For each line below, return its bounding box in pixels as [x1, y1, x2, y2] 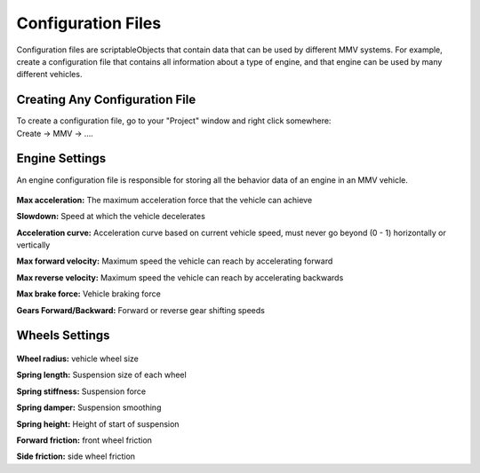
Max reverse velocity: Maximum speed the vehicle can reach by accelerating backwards [16, 272, 344, 283]
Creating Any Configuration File [16, 92, 196, 107]
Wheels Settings [16, 328, 110, 343]
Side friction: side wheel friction [16, 451, 136, 461]
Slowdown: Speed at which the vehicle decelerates [16, 211, 206, 222]
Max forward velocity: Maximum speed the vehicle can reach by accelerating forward [16, 256, 333, 266]
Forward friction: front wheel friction [16, 435, 153, 445]
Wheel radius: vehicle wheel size [16, 353, 140, 364]
